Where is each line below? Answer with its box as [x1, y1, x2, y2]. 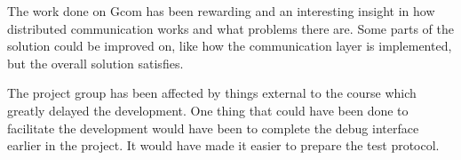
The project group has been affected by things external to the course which [7, 84, 417, 102]
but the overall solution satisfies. [7, 53, 184, 72]
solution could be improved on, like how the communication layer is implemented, [7, 36, 452, 55]
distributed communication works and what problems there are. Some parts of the [7, 19, 454, 37]
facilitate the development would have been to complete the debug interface [7, 118, 419, 137]
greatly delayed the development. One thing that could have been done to [7, 100, 409, 119]
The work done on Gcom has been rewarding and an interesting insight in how [7, 2, 435, 20]
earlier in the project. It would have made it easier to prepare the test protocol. [7, 136, 440, 155]
